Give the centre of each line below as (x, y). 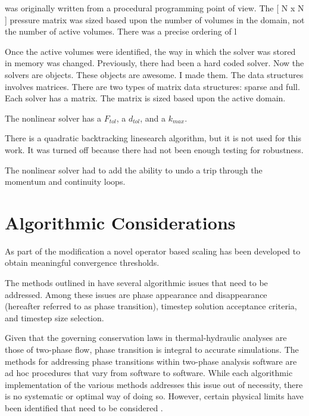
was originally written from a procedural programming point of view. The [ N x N (154, 8)
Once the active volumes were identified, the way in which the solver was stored (150, 51)
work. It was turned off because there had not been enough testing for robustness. (154, 149)
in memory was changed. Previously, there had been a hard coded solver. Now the (154, 63)
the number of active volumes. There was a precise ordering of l (121, 31)
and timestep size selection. (54, 317)
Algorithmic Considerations (120, 222)
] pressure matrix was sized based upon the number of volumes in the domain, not (155, 19)
